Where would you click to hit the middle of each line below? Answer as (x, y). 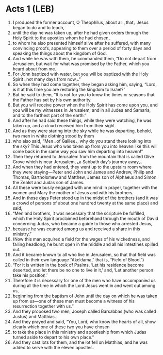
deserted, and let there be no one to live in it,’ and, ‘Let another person (83, 270)
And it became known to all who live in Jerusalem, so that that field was (84, 254)
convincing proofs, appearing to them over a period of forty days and (82, 48)
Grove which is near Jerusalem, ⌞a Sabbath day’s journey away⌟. (77, 162)
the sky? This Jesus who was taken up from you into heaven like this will (85, 146)
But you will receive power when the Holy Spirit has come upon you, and (85, 105)
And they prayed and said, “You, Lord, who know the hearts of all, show (84, 321)
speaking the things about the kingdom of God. (60, 53)
